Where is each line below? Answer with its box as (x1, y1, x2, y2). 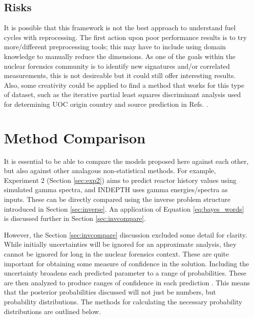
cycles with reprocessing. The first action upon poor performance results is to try (4, 32, 247, 42)
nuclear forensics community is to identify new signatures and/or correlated (4, 60, 230, 71)
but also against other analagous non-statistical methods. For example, (4, 165, 216, 176)
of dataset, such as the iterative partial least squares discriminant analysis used (4, 89, 241, 99)
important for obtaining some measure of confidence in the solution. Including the (4, 258, 249, 268)
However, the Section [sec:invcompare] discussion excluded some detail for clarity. (4, 229, 247, 239)
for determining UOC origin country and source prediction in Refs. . (4, 99, 208, 109)
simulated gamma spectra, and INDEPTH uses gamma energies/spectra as (4, 184, 228, 195)
